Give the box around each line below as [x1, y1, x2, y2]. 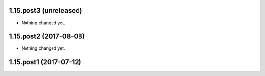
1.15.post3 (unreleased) [9, 6, 82, 15]
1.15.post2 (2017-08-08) [9, 32, 85, 41]
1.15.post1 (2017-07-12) [9, 58, 81, 66]
